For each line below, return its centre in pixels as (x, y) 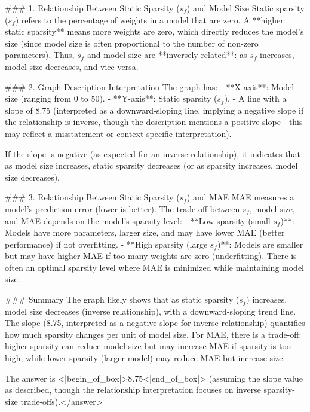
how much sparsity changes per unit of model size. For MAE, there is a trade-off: (153, 334)
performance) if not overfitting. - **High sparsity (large (106, 244)
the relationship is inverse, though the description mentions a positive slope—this (154, 122)
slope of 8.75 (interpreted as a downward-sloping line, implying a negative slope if (154, 110)
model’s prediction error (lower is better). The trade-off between (122, 208)
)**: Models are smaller (260, 244)
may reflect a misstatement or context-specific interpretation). (118, 133)
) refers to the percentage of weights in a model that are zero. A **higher (149, 19)
